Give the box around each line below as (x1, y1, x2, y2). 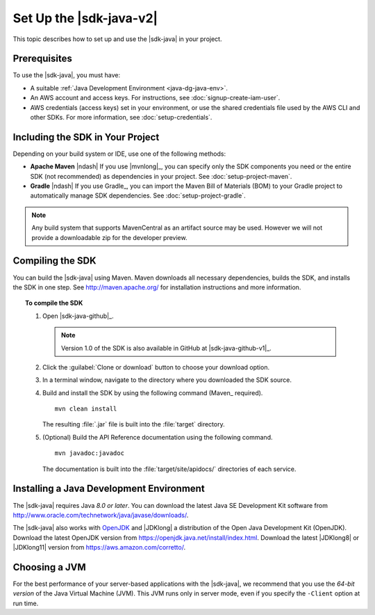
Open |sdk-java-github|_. (42, 312, 114, 320)
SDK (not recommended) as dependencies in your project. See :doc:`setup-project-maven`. (30, 172, 292, 180)
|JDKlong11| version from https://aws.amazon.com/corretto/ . (12, 543, 186, 552)
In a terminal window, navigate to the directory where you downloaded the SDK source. (42, 376, 292, 384)
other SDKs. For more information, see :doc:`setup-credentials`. (30, 113, 212, 122)
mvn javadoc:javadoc (54, 449, 125, 457)
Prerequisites (12, 53, 72, 65)
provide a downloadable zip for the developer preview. (31, 233, 187, 241)
